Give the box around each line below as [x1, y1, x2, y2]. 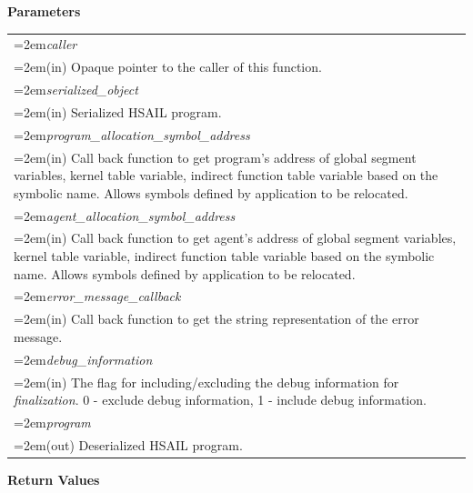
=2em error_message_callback [14, 287, 181, 306]
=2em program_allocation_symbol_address [14, 125, 250, 144]
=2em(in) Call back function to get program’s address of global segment [14, 147, 417, 166]
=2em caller [14, 35, 77, 54]
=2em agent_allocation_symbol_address [14, 206, 236, 225]
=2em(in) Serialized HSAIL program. [14, 102, 222, 121]
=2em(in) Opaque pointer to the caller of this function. [14, 57, 322, 76]
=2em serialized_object [14, 80, 138, 99]
